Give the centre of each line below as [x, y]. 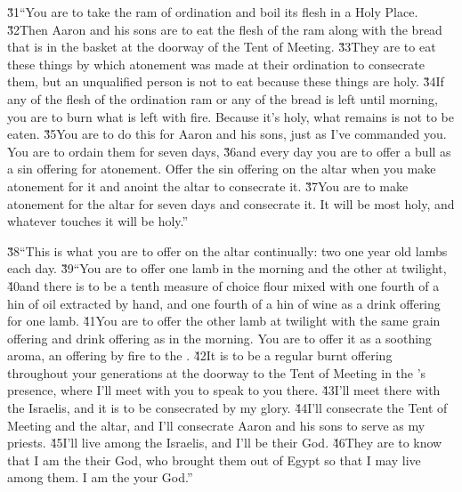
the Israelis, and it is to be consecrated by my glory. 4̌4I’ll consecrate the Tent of [227, 408]
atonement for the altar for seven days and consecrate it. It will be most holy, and [231, 203]
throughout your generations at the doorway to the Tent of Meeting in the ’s [217, 372]
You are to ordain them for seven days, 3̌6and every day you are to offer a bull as [229, 151]
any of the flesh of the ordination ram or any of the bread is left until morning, [223, 98]
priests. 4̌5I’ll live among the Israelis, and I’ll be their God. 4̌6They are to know [225, 443]
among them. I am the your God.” [100, 477]
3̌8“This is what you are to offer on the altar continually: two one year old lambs [227, 250]
